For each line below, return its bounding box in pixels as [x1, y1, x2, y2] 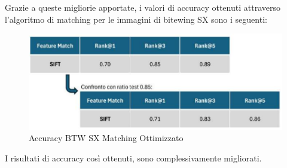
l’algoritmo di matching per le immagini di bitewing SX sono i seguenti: [5, 13, 267, 25]
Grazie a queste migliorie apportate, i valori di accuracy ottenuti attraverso [5, 1, 280, 13]
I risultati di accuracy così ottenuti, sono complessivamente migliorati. [5, 151, 262, 164]
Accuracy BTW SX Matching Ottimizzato [29, 132, 184, 144]
